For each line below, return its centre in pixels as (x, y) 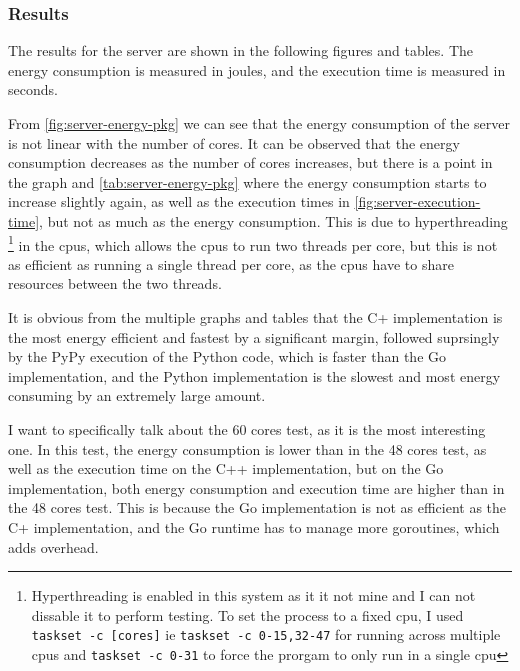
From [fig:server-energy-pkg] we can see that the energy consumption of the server (259, 123)
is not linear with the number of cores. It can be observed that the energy (234, 142)
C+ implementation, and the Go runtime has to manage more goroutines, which (254, 526)
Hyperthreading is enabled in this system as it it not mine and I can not (253, 595)
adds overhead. (53, 546)
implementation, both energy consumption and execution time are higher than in (256, 487)
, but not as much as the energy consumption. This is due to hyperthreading (273, 220)
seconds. (33, 89)
